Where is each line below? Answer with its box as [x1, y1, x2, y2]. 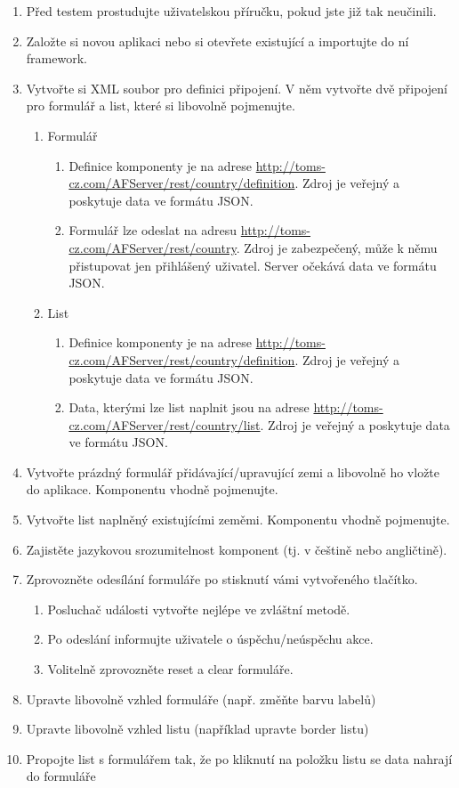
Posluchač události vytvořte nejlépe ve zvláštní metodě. [47, 599, 350, 618]
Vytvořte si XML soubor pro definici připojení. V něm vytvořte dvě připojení [26, 78, 447, 97]
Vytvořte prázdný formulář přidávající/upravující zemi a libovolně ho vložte [26, 462, 440, 481]
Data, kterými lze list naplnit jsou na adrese [68, 398, 310, 417]
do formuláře [26, 767, 96, 785]
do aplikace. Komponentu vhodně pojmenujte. [26, 480, 278, 499]
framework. [26, 49, 87, 68]
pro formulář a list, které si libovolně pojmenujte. [26, 96, 295, 115]
